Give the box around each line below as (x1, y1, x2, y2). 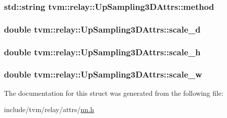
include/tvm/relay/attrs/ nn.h (4, 104, 94, 115)
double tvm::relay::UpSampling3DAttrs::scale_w (4, 68, 202, 80)
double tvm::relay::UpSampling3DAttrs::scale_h (4, 45, 201, 58)
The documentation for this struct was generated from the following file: (4, 87, 224, 98)
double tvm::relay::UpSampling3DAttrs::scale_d (4, 23, 201, 35)
